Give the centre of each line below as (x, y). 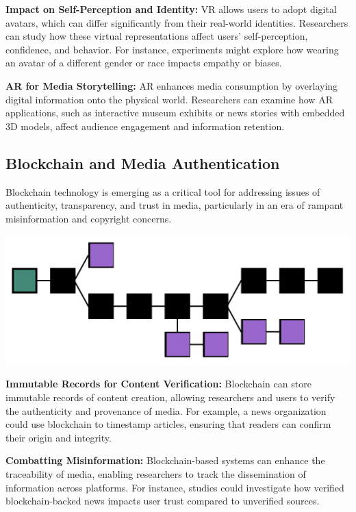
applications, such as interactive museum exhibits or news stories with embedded (175, 113)
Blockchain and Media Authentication (143, 163)
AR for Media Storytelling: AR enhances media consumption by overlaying (172, 85)
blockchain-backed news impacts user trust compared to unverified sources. (163, 501)
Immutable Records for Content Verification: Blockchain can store (158, 384)
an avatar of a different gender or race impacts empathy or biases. (144, 63)
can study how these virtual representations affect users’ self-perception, (157, 36)
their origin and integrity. (59, 437)
